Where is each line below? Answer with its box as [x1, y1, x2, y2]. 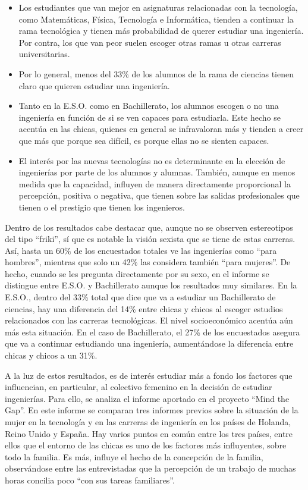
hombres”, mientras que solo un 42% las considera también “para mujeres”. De [5, 256, 291, 268]
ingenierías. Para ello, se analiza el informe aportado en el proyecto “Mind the [5, 392, 290, 404]
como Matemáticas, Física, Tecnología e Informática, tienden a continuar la [18, 12, 294, 25]
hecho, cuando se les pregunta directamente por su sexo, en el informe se [5, 267, 269, 279]
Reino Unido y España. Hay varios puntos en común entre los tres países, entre [5, 427, 293, 439]
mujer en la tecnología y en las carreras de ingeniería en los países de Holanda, [5, 416, 291, 428]
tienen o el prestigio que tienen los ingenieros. [18, 200, 185, 213]
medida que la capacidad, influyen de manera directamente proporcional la [18, 177, 291, 190]
